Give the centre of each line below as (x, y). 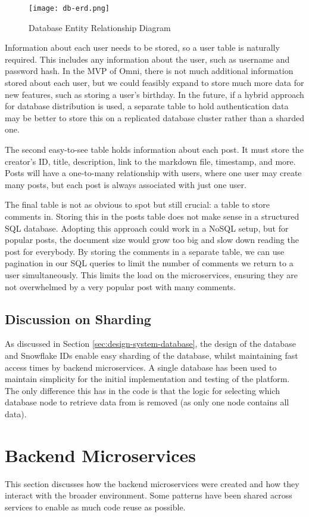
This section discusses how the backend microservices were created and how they (152, 483)
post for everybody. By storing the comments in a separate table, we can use (145, 251)
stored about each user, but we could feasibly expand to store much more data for (154, 83)
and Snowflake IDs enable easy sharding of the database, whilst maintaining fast (152, 355)
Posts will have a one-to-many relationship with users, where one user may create (153, 173)
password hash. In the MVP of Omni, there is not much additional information (149, 71)
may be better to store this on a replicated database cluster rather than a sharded (155, 117)
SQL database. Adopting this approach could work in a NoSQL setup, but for (147, 228)
